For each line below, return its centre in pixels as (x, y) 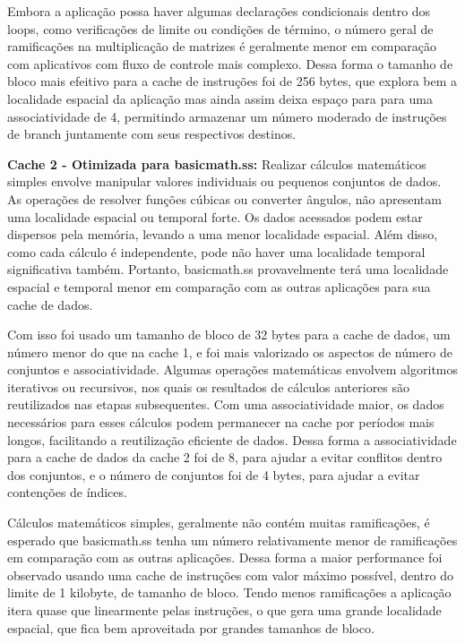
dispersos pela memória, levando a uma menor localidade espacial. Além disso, (223, 234)
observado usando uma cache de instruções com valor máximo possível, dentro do (230, 574)
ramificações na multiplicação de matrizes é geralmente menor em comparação (222, 46)
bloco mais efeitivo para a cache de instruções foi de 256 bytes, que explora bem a (232, 81)
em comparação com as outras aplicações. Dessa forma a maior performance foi (225, 557)
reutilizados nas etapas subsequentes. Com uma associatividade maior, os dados (226, 404)
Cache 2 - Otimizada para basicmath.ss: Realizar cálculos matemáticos (217, 163)
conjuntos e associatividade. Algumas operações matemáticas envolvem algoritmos (233, 369)
